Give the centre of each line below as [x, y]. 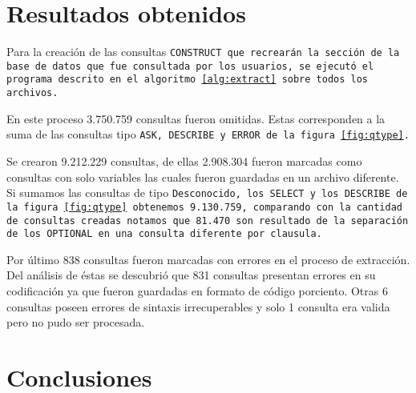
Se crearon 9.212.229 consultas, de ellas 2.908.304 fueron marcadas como [184, 161]
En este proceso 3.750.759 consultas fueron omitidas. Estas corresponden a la [196, 118]
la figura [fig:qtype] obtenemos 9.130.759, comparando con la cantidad [204, 207]
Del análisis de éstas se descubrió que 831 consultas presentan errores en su [191, 275]
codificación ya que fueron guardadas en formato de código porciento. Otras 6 [197, 291]
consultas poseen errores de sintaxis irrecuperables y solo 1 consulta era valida [198, 306]
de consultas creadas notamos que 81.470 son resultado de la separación [208, 221]
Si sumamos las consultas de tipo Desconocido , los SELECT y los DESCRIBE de [207, 192]
